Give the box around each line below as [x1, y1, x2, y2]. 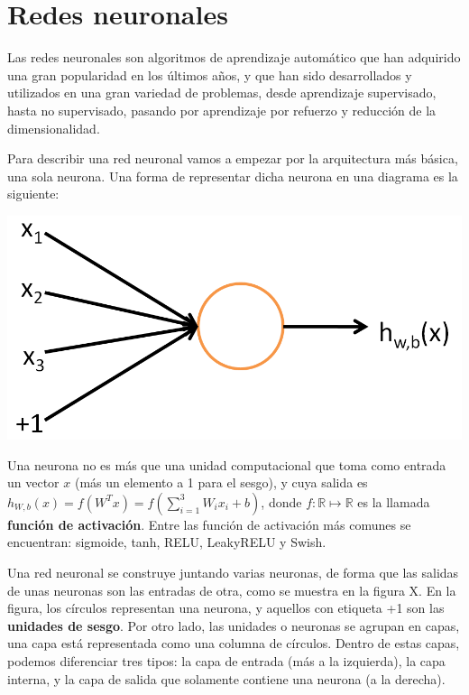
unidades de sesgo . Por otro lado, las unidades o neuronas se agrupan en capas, [7, 616, 460, 635]
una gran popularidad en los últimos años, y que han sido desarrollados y [7, 65, 412, 84]
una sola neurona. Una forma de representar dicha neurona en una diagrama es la [7, 166, 458, 185]
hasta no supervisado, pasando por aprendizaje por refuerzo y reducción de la [7, 100, 437, 119]
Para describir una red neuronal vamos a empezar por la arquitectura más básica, [7, 149, 458, 168]
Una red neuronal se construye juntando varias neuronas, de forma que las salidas [7, 563, 459, 582]
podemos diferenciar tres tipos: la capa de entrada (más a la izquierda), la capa [7, 652, 446, 671]
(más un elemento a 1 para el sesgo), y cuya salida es [74, 473, 368, 492]
